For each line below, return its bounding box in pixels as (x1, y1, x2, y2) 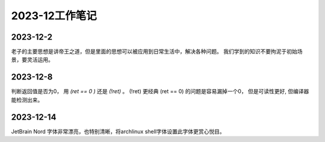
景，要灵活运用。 (11, 56, 54, 63)
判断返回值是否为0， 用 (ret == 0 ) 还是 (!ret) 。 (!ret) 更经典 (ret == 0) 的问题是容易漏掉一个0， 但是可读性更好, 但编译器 (11, 88, 309, 95)
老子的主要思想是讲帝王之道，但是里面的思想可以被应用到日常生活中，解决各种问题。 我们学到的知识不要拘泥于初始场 (11, 48, 303, 55)
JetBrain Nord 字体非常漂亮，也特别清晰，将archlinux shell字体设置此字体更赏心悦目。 (11, 128, 225, 135)
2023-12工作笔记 (11, 9, 97, 22)
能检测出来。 (11, 96, 43, 103)
